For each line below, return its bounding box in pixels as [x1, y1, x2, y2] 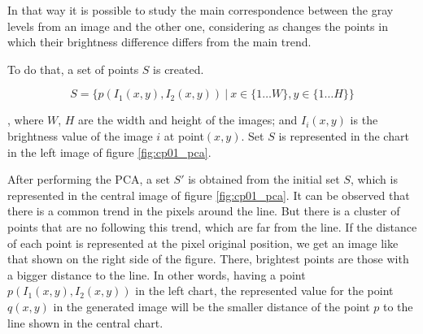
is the [350, 111, 378, 128]
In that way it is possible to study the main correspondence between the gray [7, 2, 394, 18]
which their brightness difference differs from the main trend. [7, 33, 312, 50]
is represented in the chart [278, 127, 409, 144]
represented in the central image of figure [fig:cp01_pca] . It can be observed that [7, 186, 410, 203]
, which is [350, 171, 398, 188]
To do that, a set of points [7, 60, 139, 77]
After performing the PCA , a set [7, 171, 170, 188]
